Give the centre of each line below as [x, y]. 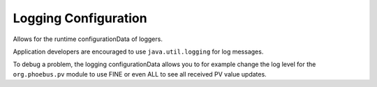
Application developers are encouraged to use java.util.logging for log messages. [138, 52]
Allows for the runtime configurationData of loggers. [88, 39]
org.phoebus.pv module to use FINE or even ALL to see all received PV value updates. [140, 74]
